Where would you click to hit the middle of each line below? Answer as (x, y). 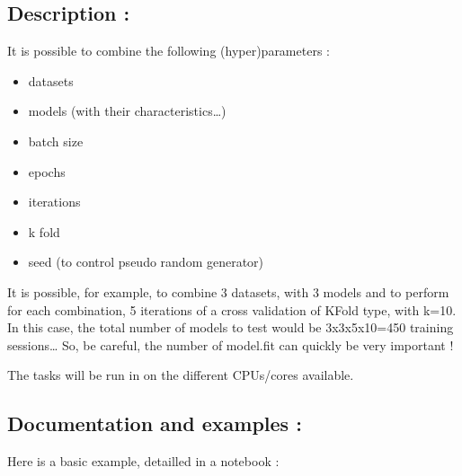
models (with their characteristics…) (127, 111)
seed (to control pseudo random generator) (146, 262)
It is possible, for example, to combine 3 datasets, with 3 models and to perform (228, 291)
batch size (56, 141)
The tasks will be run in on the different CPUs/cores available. (181, 375)
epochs (47, 171)
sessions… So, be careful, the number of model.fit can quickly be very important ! (231, 344)
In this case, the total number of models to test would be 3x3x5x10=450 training (231, 327)
